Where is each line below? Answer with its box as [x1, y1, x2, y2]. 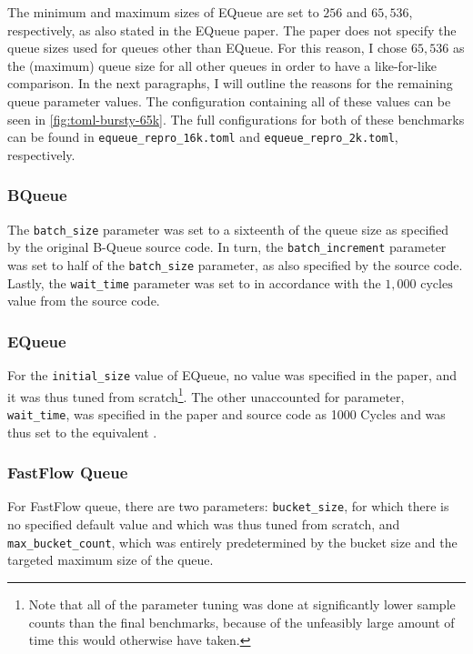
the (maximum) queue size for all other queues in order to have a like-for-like [7, 55, 438, 75]
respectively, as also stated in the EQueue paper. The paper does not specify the [7, 20, 457, 39]
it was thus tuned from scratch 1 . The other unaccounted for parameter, [7, 384, 405, 406]
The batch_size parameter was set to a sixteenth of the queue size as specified [7, 219, 449, 238]
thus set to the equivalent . [7, 422, 157, 441]
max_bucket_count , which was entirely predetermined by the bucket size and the [7, 532, 458, 551]
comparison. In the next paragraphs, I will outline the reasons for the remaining [7, 74, 453, 93]
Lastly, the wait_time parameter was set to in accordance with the [7, 273, 381, 292]
